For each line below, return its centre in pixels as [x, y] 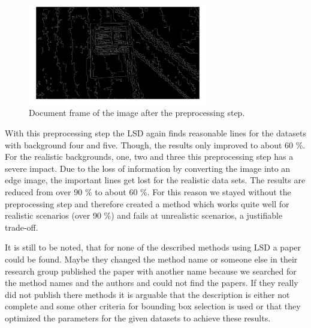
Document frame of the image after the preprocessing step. [137, 113]
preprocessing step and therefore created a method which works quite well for [147, 203]
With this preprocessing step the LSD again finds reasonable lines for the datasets [155, 132]
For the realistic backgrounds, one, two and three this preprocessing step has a [149, 156]
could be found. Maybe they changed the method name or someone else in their [151, 259]
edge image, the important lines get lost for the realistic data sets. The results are [155, 180]
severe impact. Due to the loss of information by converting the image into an [148, 168]
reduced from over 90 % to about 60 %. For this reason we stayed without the [148, 191]
